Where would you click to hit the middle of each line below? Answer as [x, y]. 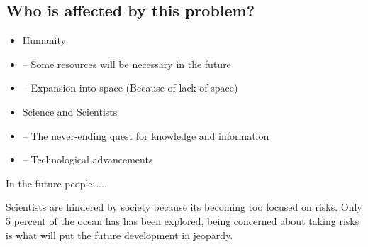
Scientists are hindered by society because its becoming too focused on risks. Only [184, 207]
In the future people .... [56, 183]
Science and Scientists [70, 111]
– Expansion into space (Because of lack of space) [130, 88]
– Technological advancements [88, 159]
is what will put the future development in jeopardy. [119, 235]
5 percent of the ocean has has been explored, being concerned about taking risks [183, 220]
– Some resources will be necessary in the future [127, 64]
